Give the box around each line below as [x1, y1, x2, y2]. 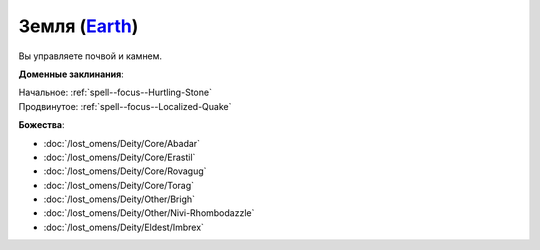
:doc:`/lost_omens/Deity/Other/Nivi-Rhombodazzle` [43, 207, 255, 219]
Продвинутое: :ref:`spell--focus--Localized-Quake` [18, 100, 232, 112]
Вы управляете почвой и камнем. [18, 50, 163, 62]
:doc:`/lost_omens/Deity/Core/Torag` [43, 179, 195, 191]
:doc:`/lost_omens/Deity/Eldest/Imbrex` [43, 221, 205, 233]
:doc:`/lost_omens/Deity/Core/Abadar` [43, 137, 200, 149]
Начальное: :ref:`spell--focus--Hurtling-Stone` [18, 86, 212, 99]
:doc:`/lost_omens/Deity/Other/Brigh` [43, 193, 195, 205]
